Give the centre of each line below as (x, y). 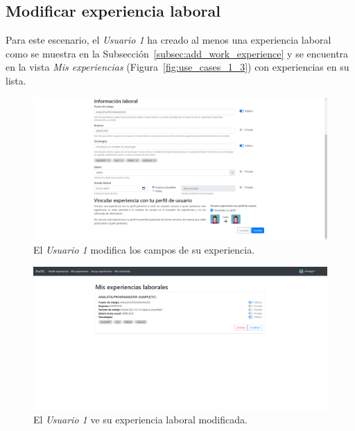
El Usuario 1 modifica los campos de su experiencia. (144, 250)
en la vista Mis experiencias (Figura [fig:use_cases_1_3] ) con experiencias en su (177, 67)
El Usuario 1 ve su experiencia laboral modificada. (140, 420)
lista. (16, 80)
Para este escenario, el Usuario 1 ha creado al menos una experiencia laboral (168, 40)
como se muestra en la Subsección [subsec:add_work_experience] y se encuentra (177, 53)
